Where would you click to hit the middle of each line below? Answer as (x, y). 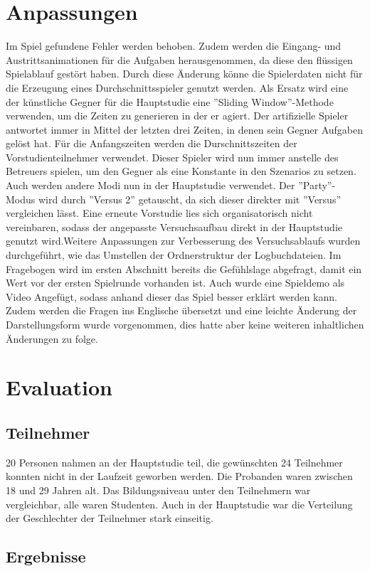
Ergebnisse (46, 556)
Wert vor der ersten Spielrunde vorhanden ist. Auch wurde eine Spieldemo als (175, 283)
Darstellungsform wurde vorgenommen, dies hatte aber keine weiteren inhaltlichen (185, 324)
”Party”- (317, 185)
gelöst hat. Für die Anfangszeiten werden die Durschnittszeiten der (152, 143)
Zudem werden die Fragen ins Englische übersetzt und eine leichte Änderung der (181, 310)
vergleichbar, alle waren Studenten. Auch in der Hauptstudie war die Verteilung (179, 504)
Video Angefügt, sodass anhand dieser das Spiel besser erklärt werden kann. (171, 296)
